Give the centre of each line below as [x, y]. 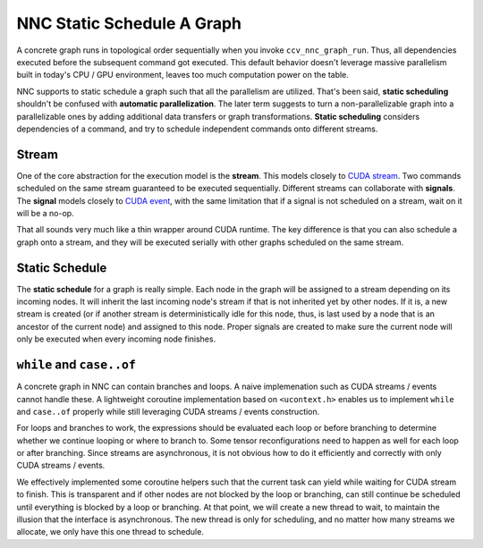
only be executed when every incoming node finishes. [116, 339]
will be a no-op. [46, 213]
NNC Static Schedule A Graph [129, 23]
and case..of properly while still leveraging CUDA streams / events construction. [168, 411]
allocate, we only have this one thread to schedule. [110, 532]
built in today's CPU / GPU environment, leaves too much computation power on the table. [182, 75]
